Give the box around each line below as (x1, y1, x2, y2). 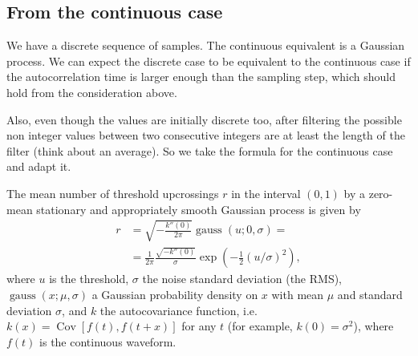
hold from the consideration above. (6, 83, 177, 100)
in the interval (231, 184, 301, 201)
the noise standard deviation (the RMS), (142, 270, 343, 287)
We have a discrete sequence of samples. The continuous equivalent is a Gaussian (6, 37, 405, 54)
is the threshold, (49, 270, 129, 287)
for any (181, 318, 217, 334)
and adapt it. (6, 158, 71, 175)
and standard (337, 286, 403, 303)
